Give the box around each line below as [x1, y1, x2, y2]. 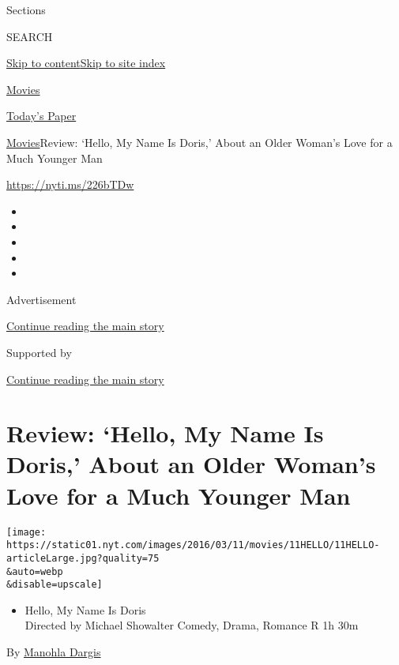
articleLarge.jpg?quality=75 [6, 552, 160, 564]
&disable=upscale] [6, 579, 103, 591]
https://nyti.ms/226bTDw [6, 176, 134, 193]
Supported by [6, 344, 72, 360]
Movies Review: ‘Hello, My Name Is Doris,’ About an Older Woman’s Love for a [6, 133, 393, 150]
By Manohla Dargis [6, 644, 101, 660]
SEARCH [6, 28, 53, 44]
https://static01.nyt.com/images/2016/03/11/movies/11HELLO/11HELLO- [6, 539, 380, 551]
